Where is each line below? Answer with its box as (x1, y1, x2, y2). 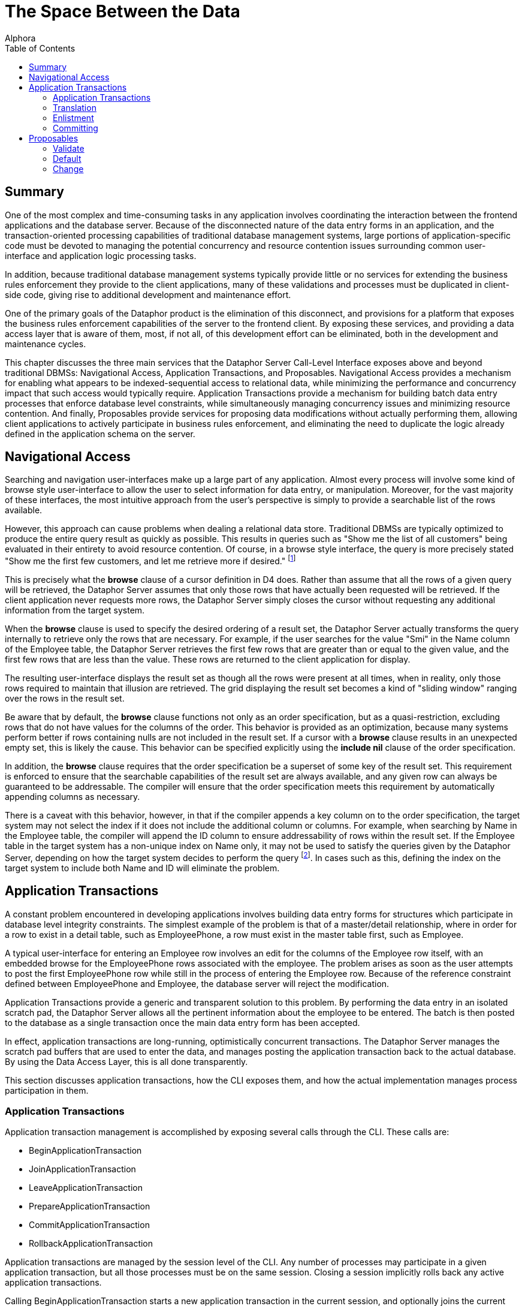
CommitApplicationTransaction (29, 1220, 150, 1230)
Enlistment (53, 112, 94, 123)
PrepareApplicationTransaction (29, 1201, 150, 1212)
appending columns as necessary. (5, 792, 140, 802)
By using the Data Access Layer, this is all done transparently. (5, 1056, 248, 1067)
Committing (53, 122, 98, 133)
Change (53, 163, 84, 174)
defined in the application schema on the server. (5, 428, 195, 439)
